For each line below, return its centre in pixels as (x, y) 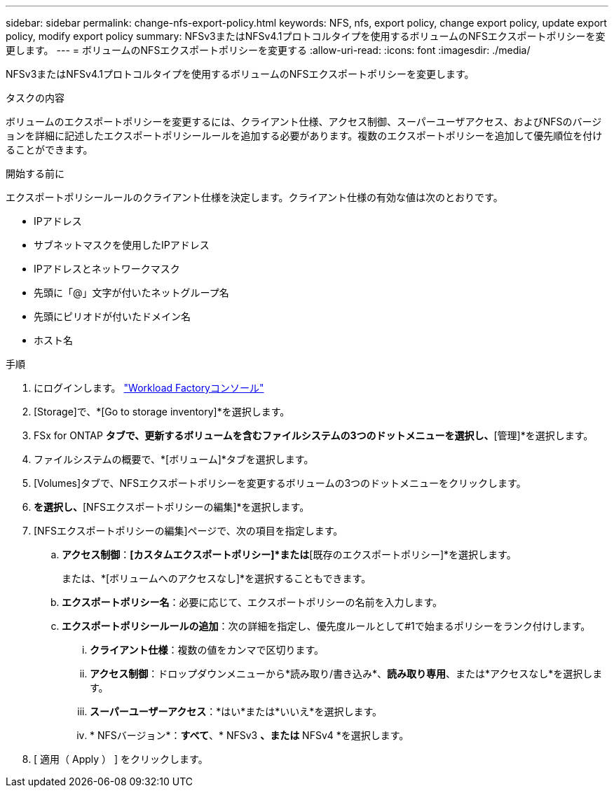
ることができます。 (49, 150)
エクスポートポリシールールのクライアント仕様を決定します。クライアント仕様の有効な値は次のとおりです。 (254, 197)
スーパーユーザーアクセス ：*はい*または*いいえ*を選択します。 (236, 711)
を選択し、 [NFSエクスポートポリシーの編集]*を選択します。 (172, 507)
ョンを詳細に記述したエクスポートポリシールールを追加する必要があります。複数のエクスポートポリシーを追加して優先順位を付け (304, 136)
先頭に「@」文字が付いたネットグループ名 (131, 292)
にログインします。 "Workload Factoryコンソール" (149, 388)
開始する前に (35, 173)
